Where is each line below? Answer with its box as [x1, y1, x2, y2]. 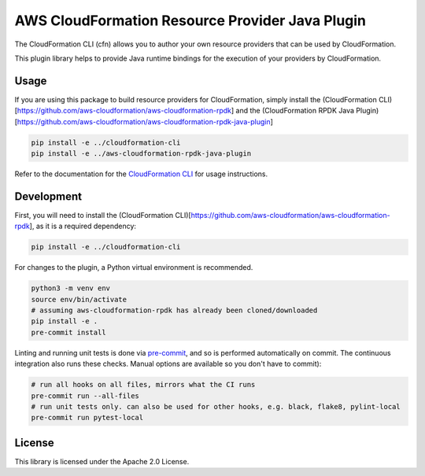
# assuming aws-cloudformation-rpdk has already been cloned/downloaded [31, 306, 318, 315]
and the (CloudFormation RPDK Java [235, 106, 354, 116]
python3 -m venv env [31, 284, 110, 293]
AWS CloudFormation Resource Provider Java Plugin [14, 12, 366, 29]
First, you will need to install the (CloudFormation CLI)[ [14, 210, 192, 220]
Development [14, 190, 83, 203]
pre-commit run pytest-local [31, 413, 144, 422]
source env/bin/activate [31, 295, 128, 304]
